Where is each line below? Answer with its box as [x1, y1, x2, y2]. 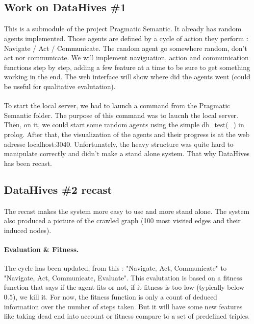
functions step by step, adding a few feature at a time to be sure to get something [4, 62, 251, 72]
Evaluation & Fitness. [4, 244, 79, 255]
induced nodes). [4, 225, 51, 235]
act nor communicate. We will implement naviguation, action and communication [4, 52, 249, 63]
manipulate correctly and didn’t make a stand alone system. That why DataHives [4, 148, 250, 159]
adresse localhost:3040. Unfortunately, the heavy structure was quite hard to [4, 139, 234, 149]
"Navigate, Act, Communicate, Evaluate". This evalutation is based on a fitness [4, 272, 242, 282]
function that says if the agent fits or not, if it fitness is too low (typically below [4, 282, 245, 292]
